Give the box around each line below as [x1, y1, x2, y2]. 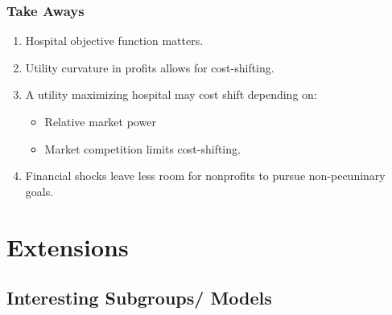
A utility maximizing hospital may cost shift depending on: [25, 86, 317, 103]
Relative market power [44, 113, 156, 129]
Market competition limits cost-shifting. [44, 140, 241, 157]
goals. [25, 182, 54, 199]
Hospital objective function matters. [25, 32, 204, 49]
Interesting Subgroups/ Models [6, 285, 272, 310]
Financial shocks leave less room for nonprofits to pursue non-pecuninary [25, 167, 386, 184]
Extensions [6, 230, 129, 263]
